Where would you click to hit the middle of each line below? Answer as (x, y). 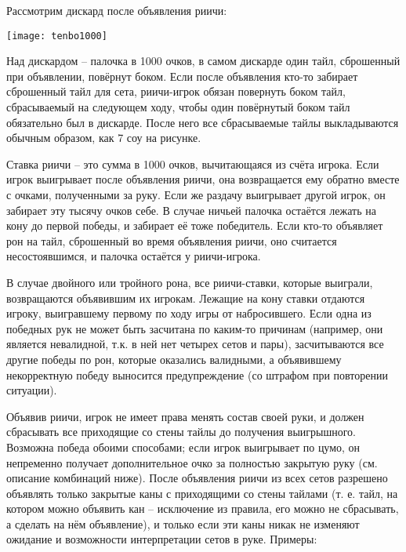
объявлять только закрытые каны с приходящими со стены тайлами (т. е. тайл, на (202, 493)
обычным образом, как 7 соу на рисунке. (104, 138)
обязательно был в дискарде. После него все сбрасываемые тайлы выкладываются (203, 122)
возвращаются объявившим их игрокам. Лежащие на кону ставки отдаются (186, 298)
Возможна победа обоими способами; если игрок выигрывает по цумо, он (183, 447)
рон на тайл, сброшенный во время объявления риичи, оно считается (172, 240)
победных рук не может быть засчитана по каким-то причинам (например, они (195, 328)
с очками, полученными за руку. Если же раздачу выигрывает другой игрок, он (196, 194)
